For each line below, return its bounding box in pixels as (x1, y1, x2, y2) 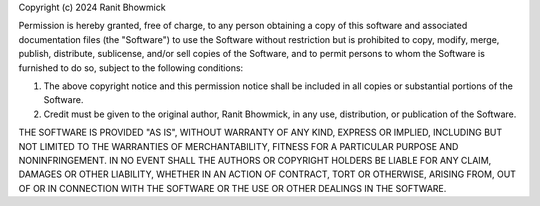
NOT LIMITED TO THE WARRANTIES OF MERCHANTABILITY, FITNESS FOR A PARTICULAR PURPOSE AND (18, 140, 459, 152)
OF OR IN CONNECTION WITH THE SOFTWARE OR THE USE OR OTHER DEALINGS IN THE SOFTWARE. (18, 182, 447, 194)
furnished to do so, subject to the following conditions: (18, 61, 244, 74)
